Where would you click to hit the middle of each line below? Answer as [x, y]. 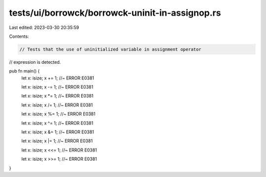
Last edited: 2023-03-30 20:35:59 [44, 27]
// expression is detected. [35, 62]
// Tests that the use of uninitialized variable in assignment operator [110, 49]
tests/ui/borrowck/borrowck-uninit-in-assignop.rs [115, 13]
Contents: [19, 36]
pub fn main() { [24, 71]
